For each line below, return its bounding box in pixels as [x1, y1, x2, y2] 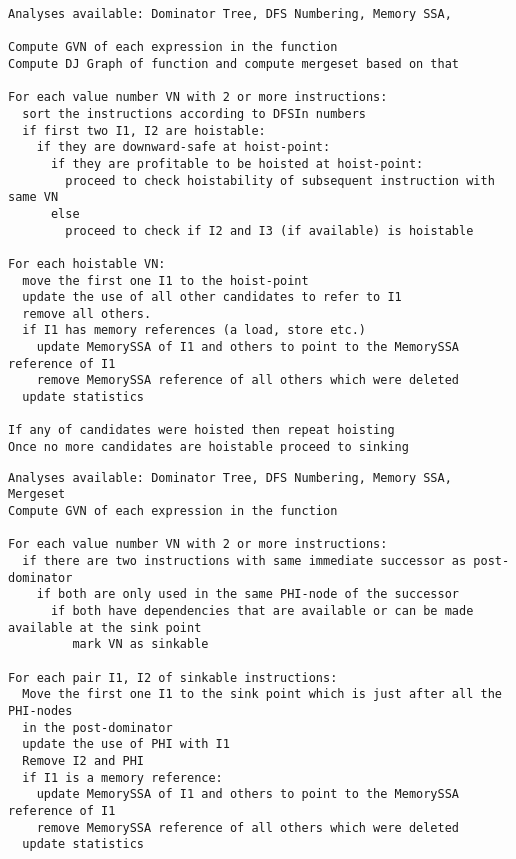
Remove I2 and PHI [22, 753, 145, 768]
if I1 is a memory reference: [22, 770, 223, 785]
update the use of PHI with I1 [22, 737, 230, 752]
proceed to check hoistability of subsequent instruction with [65, 173, 495, 188]
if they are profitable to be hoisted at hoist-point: [50, 156, 424, 171]
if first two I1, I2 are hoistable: [22, 123, 266, 138]
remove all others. [22, 306, 152, 321]
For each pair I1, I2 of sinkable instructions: [8, 670, 338, 685]
